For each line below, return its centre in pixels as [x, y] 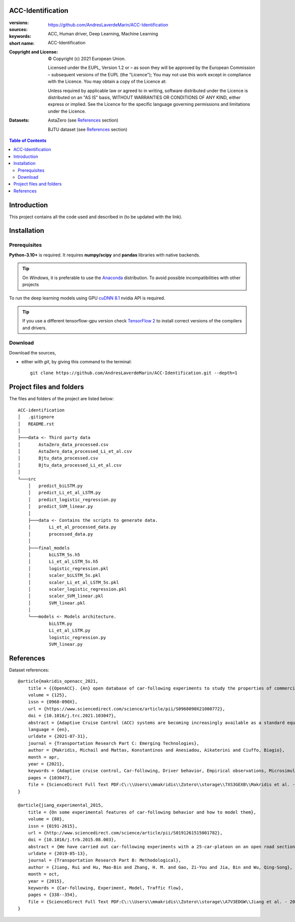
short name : [22, 43]
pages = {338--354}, [53, 895]
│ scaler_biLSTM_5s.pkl [64, 575]
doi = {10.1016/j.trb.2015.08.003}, [72, 840]
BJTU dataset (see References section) [88, 129]
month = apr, [44, 757]
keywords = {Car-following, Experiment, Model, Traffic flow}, [106, 888]
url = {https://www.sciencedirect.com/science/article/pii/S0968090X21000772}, [127, 709]
